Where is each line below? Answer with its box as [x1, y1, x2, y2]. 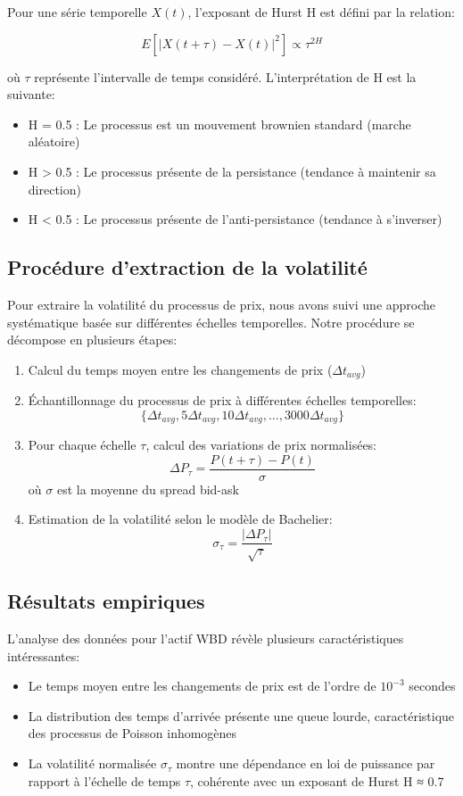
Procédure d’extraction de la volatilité [7, 253, 368, 281]
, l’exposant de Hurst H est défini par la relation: [187, 3, 455, 21]
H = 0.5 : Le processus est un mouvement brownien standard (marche [28, 114, 411, 133]
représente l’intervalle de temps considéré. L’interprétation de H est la [34, 67, 417, 86]
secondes [409, 676, 456, 695]
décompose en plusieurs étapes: [7, 330, 178, 349]
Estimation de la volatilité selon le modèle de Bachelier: [28, 510, 333, 528]
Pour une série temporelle [7, 3, 147, 21]
